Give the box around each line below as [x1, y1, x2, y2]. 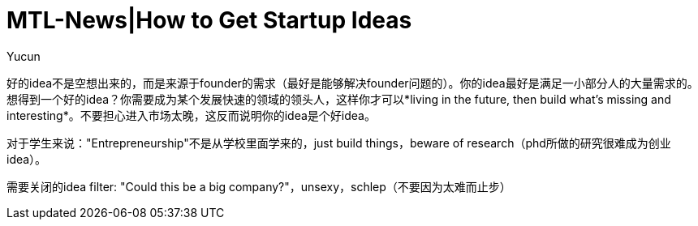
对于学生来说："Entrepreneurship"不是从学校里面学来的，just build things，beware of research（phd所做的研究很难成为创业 [6, 135, 671, 150]
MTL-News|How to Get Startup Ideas [6, 6, 412, 34]
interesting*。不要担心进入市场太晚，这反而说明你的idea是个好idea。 [6, 108, 376, 122]
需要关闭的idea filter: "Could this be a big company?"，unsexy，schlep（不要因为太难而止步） [6, 179, 511, 194]
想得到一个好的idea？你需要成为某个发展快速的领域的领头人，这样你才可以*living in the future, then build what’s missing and [6, 92, 671, 106]
